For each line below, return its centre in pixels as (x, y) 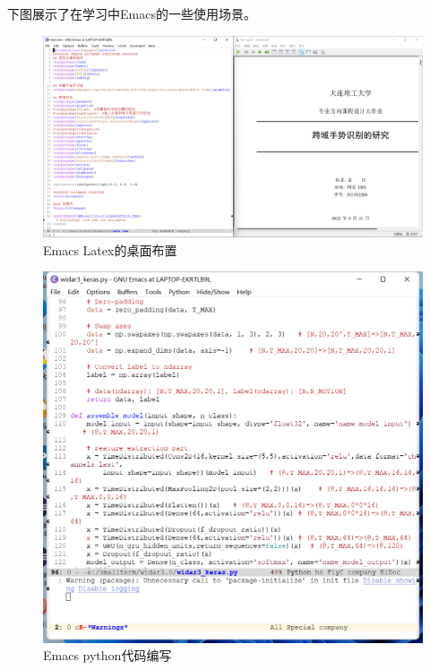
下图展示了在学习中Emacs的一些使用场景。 (132, 13)
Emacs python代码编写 (107, 655)
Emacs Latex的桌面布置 (110, 249)
